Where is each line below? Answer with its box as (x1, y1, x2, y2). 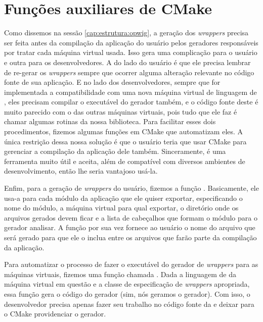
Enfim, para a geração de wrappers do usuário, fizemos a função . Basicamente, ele (4, 183, 259, 193)
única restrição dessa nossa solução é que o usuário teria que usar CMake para (4, 136, 247, 146)
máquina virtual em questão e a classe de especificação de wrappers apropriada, (4, 279, 250, 289)
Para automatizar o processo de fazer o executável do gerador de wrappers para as (4, 259, 258, 270)
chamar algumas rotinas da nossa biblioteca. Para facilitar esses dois (4, 116, 216, 127)
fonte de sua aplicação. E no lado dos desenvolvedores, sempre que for (4, 77, 221, 87)
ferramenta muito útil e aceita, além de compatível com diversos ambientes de (4, 155, 245, 166)
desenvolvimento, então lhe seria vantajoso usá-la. (4, 166, 158, 176)
